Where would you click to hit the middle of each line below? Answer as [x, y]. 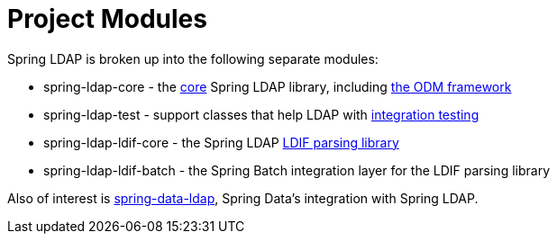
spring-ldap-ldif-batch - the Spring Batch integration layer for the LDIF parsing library [297, 170]
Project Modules [107, 19]
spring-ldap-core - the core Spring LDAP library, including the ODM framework [278, 86]
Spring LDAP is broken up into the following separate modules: [193, 58]
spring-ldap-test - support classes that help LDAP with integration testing [261, 114]
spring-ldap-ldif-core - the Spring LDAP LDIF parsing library [221, 142]
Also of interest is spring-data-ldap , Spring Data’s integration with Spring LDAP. [243, 198]
